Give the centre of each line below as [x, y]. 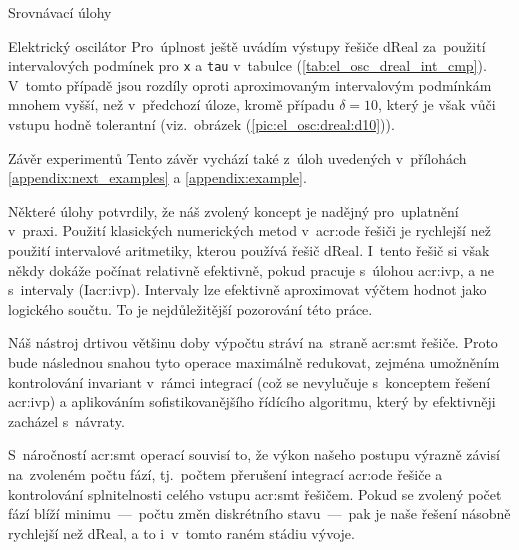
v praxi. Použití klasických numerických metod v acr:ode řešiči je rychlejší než [249, 230]
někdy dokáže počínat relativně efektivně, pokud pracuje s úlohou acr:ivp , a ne [251, 269]
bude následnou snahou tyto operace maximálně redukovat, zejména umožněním [254, 361]
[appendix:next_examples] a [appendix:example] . [157, 177]
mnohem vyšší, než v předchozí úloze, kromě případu [171, 104]
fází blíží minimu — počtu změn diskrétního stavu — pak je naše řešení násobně [259, 513]
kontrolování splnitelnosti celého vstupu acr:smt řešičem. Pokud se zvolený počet [255, 493]
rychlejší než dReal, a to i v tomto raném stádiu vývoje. [181, 532]
